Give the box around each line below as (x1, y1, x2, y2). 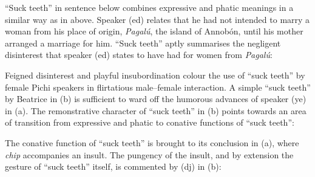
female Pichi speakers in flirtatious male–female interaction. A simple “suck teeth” (5, 80, 311, 93)
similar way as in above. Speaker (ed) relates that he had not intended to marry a (5, 13, 310, 25)
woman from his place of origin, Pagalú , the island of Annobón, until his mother (5, 25, 303, 37)
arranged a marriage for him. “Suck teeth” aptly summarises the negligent (5, 36, 281, 49)
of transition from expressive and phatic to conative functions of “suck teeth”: (5, 116, 294, 129)
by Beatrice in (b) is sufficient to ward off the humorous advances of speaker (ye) (5, 92, 307, 105)
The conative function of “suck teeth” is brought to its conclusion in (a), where (5, 136, 299, 149)
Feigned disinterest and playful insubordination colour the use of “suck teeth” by (5, 68, 305, 81)
